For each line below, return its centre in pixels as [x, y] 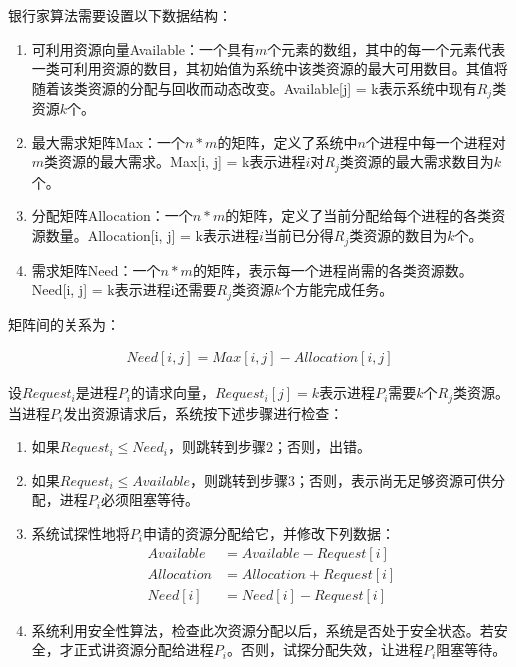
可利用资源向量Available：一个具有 [143, 48]
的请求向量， [172, 392]
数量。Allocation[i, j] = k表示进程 [152, 235]
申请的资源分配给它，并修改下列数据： [268, 533]
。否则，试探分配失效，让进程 [324, 649]
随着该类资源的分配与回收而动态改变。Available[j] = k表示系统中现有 [254, 87]
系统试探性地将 [80, 533]
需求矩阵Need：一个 [96, 269]
